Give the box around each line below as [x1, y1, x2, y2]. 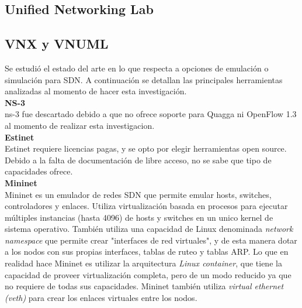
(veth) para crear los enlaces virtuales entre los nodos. [5, 291, 197, 303]
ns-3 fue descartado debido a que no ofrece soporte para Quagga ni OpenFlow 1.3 [5, 108, 297, 120]
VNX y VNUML [5, 35, 109, 53]
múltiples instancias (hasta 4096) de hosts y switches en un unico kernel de [5, 211, 273, 223]
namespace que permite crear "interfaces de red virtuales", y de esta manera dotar [5, 234, 297, 246]
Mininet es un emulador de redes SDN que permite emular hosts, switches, [5, 188, 272, 200]
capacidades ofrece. [5, 165, 73, 177]
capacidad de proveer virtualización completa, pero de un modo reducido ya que [5, 268, 291, 280]
